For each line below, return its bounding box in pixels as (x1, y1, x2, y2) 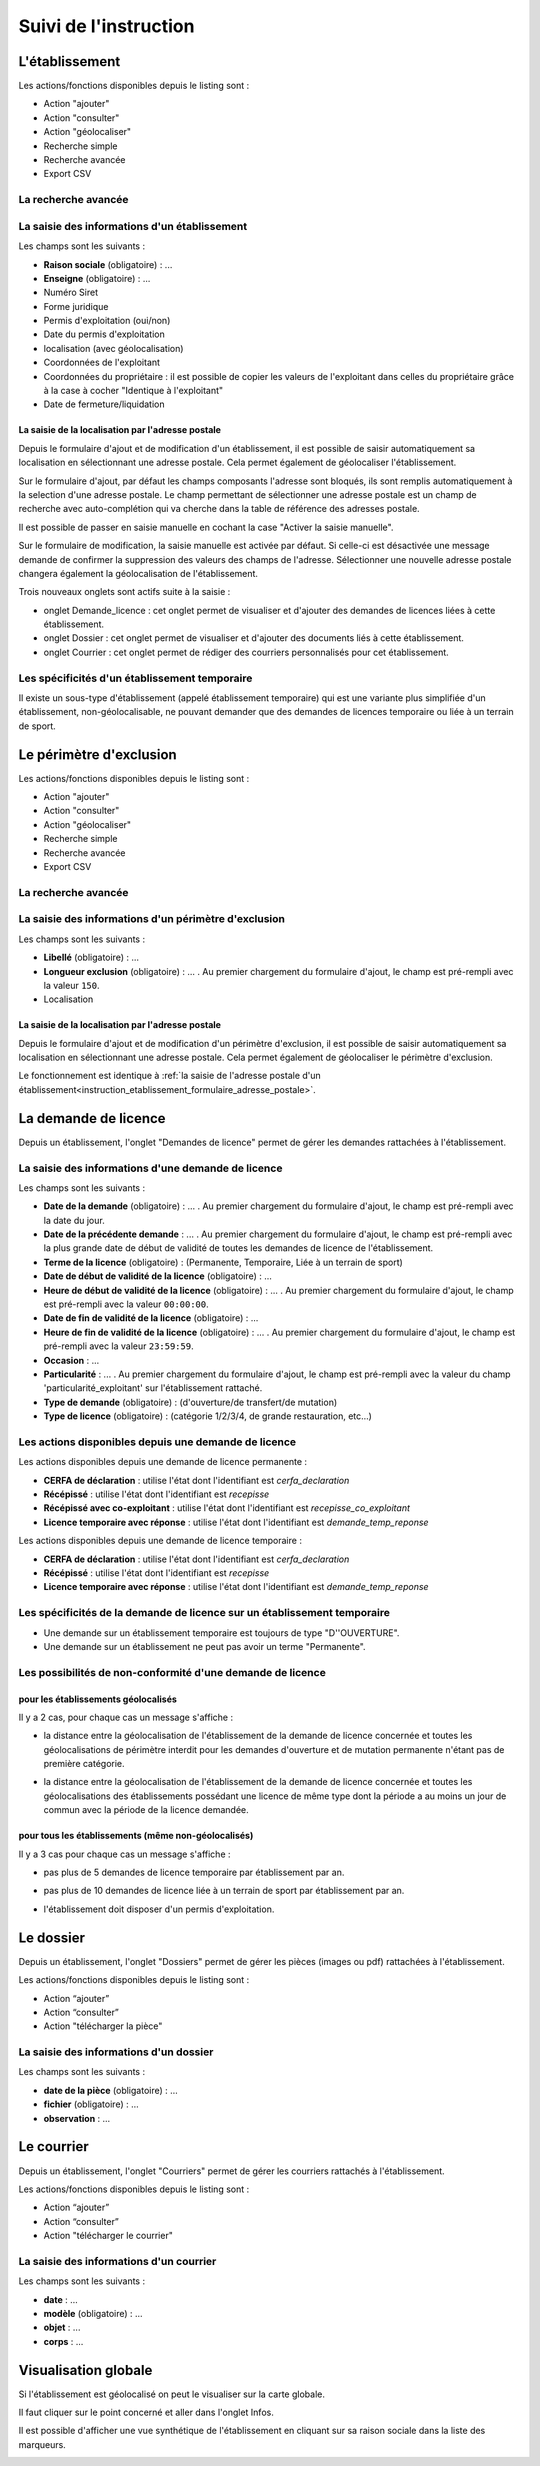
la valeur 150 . (43, 979, 100, 991)
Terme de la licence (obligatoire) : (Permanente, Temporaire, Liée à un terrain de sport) (43, 1256, 404, 1268)
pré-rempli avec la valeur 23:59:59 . (43, 1340, 194, 1352)
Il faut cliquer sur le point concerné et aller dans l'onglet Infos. (18, 2406, 274, 2419)
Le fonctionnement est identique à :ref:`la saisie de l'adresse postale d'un (18, 1070, 322, 1082)
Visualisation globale (18, 2361, 153, 2379)
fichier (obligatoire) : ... (43, 2098, 139, 2110)
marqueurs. (18, 2438, 67, 2450)
